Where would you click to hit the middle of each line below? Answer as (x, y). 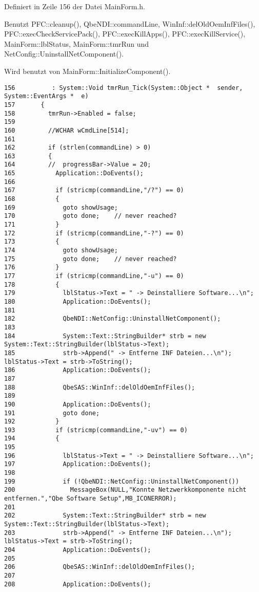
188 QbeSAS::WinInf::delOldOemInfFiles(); (100, 387)
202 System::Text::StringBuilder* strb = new (105, 516)
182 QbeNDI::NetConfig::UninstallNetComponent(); (113, 319)
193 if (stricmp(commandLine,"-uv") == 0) (96, 430)
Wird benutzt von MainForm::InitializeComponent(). (87, 71)
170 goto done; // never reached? (91, 216)
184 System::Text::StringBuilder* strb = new (105, 336)
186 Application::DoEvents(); (78, 370)
